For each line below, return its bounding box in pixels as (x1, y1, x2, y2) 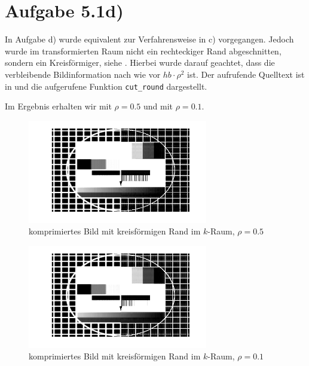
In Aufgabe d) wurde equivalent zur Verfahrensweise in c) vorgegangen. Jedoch (5, 33, 294, 45)
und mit (143, 100, 173, 112)
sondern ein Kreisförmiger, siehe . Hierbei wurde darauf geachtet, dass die (5, 56, 275, 69)
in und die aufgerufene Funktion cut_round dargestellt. (5, 80, 207, 92)
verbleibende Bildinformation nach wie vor (5, 68, 161, 80)
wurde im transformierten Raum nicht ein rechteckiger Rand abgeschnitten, (5, 44, 282, 57)
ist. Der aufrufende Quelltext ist (187, 68, 305, 80)
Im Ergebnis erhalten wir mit (5, 100, 112, 112)
